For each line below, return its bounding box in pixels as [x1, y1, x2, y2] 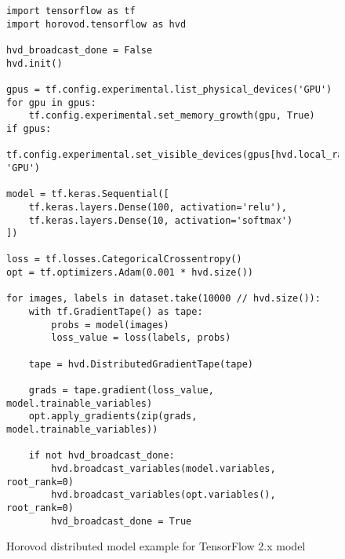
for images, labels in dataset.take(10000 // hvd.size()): [6, 293, 321, 305]
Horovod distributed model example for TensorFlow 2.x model [6, 538, 306, 554]
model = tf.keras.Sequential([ [6, 188, 169, 200]
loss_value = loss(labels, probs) [51, 332, 231, 344]
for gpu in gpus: [6, 97, 96, 108]
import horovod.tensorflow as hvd [6, 18, 187, 30]
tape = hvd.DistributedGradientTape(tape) [28, 358, 253, 370]
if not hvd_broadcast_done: [28, 450, 175, 462]
